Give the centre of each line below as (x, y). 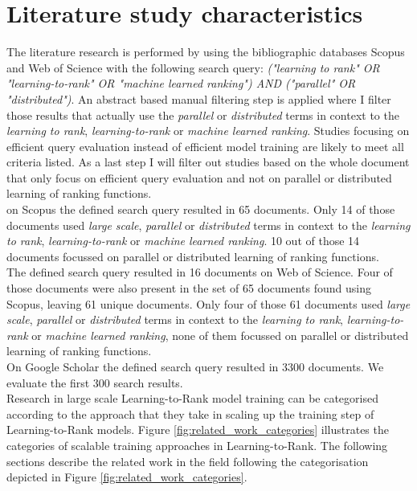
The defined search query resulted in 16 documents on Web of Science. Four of (200, 272)
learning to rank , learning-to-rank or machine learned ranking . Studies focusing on (208, 131)
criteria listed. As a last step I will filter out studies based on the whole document (208, 162)
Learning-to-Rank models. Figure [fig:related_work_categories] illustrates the (198, 430)
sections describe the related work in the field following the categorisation (188, 461)
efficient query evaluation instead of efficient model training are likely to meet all (205, 146)
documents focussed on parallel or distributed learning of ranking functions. (193, 256)
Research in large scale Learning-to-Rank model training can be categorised (192, 398)
